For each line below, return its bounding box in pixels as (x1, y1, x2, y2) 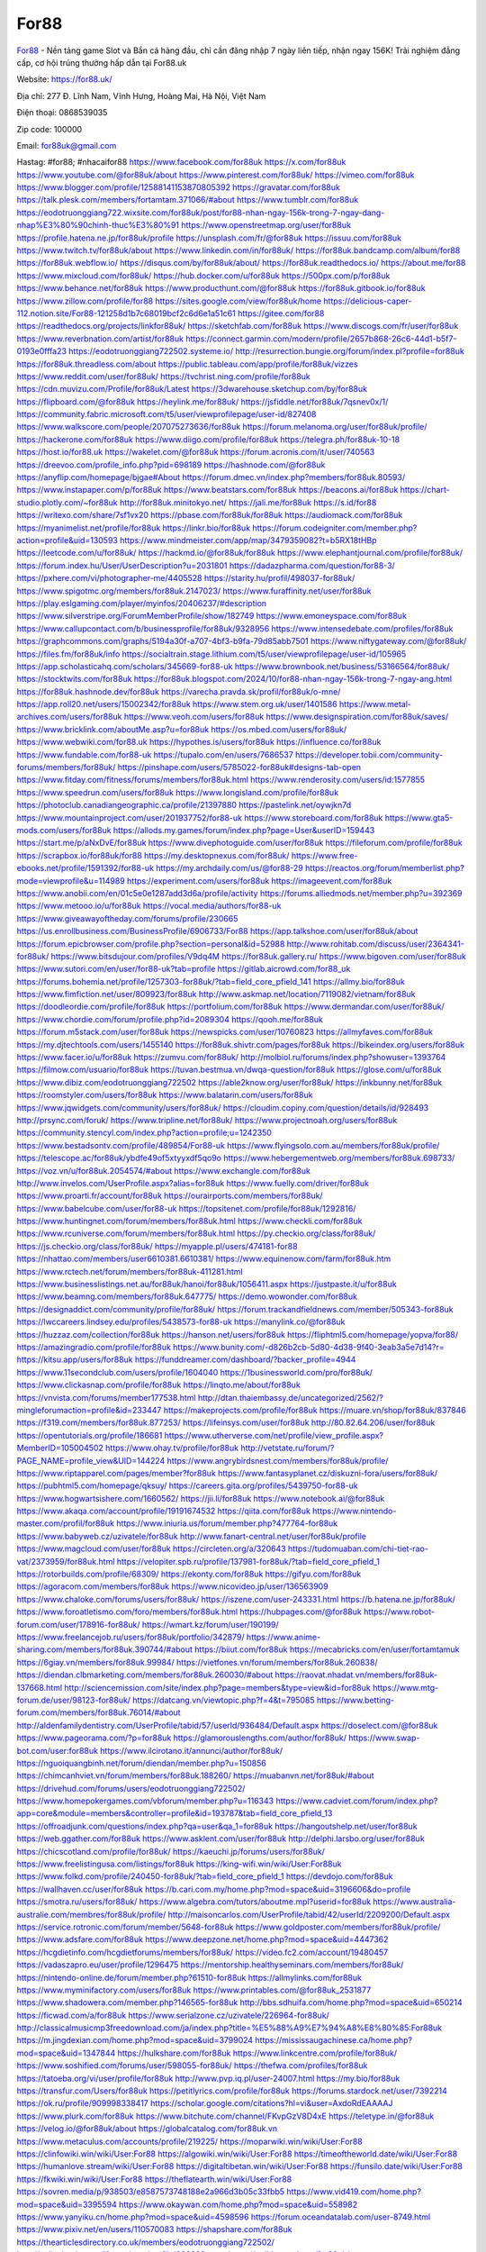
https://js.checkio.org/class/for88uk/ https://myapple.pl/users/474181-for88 (16, 1240, 298, 1251)
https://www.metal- (338, 699, 412, 710)
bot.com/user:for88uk (16, 1745, 99, 1756)
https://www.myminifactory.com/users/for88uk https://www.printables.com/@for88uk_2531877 (16, 1984, 372, 1995)
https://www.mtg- (372, 1682, 439, 1693)
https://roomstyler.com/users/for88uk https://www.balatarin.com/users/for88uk (16, 1090, 313, 1101)
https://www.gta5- (384, 812, 454, 823)
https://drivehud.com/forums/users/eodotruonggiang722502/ (16, 1783, 246, 1793)
